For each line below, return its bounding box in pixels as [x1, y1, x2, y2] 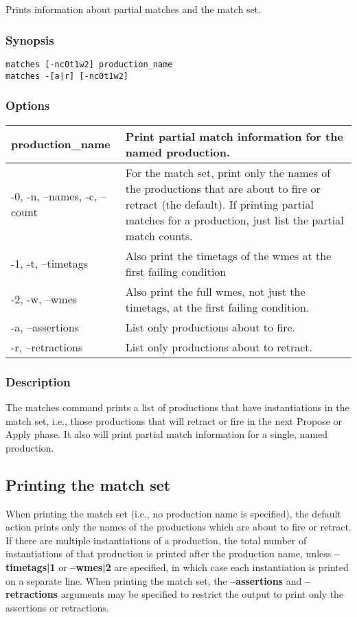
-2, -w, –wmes [11, 291, 78, 307]
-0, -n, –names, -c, [11, 188, 97, 205]
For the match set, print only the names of [125, 164, 331, 181]
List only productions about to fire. [125, 318, 296, 335]
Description [5, 373, 71, 390]
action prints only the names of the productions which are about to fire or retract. [5, 520, 352, 534]
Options [5, 97, 50, 114]
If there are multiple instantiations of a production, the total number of [5, 533, 307, 547]
